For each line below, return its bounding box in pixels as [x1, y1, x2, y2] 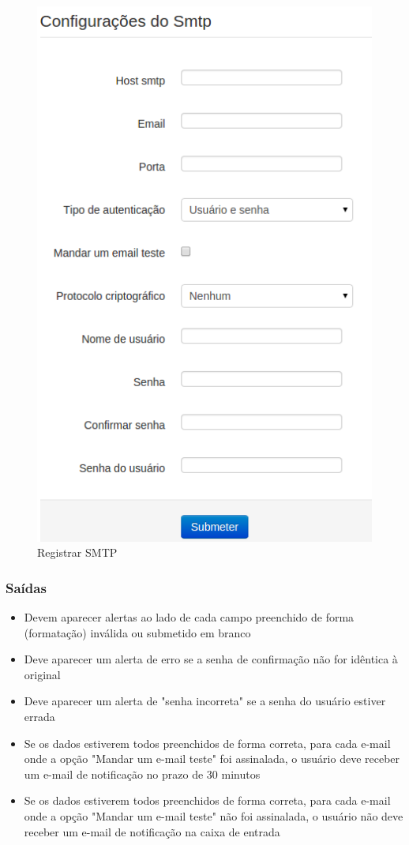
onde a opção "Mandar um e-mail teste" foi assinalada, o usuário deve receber [24, 750, 400, 767]
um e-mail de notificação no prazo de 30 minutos [24, 765, 261, 782]
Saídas [6, 577, 47, 597]
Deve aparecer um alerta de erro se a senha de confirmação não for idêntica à [24, 651, 398, 667]
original [24, 666, 61, 682]
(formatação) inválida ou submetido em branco [24, 624, 251, 640]
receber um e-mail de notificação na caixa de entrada [24, 823, 280, 839]
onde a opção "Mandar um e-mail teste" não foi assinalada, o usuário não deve [24, 807, 403, 824]
